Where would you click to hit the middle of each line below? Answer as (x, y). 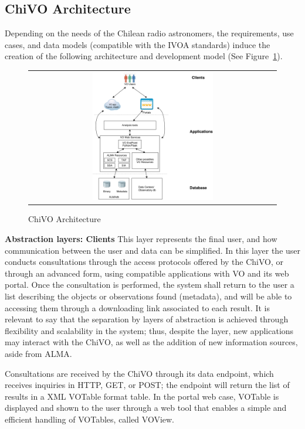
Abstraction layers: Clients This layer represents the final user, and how (141, 239)
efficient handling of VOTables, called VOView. (90, 419)
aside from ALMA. (38, 354)
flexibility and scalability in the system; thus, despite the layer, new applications (149, 330)
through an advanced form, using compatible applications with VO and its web (147, 273)
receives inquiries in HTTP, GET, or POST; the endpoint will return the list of (147, 385)
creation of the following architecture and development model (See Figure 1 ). (144, 56)
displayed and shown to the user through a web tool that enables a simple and (146, 408)
